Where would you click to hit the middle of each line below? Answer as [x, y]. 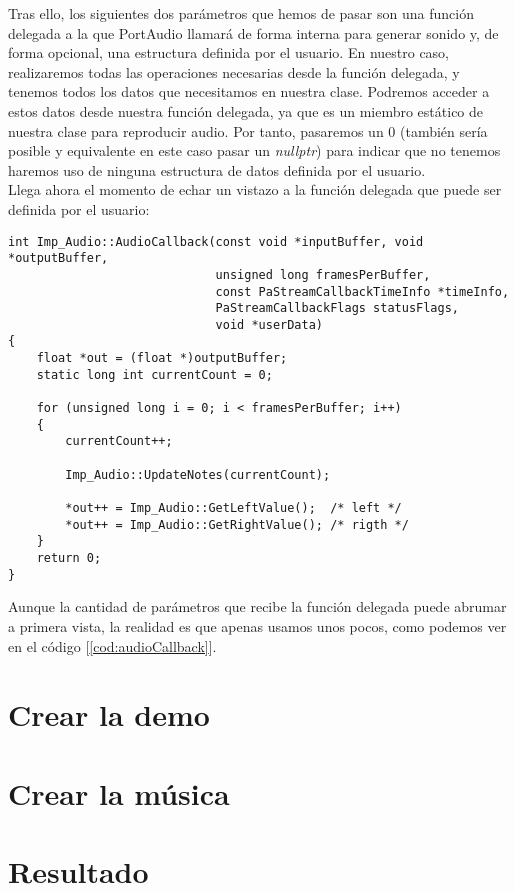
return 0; [69, 558]
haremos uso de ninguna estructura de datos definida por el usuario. [217, 169]
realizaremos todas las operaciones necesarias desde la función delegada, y [234, 71]
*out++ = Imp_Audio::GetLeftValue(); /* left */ [233, 508]
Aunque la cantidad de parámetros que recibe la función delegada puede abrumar [257, 606]
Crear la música [119, 792]
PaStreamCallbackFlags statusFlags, [337, 308]
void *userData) [269, 324]
